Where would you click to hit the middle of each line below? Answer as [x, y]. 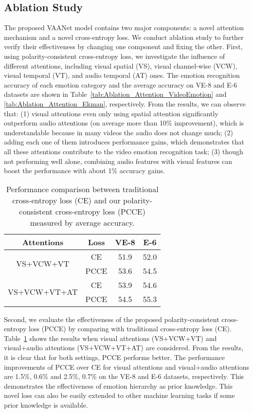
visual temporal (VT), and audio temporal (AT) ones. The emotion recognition [122, 75]
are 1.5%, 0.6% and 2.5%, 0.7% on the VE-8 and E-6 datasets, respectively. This [124, 376]
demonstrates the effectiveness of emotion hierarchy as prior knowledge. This [118, 386]
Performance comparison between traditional [82, 189]
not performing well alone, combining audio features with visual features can [118, 161]
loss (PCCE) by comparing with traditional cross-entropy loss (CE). [130, 329]
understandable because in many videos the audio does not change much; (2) [118, 132]
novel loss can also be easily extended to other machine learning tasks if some [119, 395]
